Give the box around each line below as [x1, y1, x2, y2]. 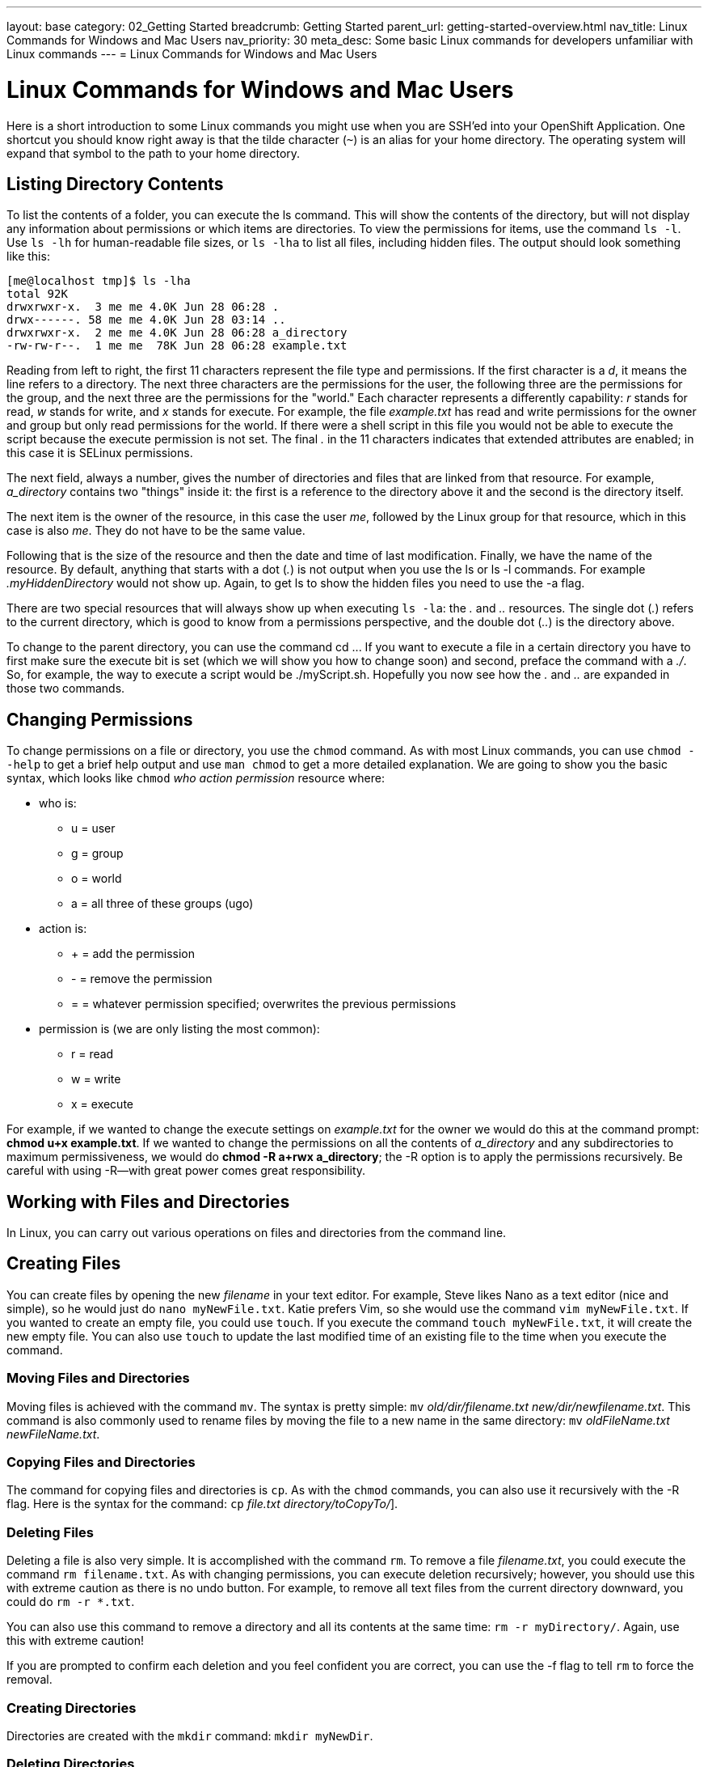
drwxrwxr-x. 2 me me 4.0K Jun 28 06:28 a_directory [6, 326, 348, 340]
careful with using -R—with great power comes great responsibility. [6, 1163, 366, 1178]
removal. [6, 1672, 53, 1687]
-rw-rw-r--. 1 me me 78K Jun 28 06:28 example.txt [6, 339, 348, 353]
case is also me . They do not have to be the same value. [6, 523, 306, 538]
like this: [6, 249, 50, 264]
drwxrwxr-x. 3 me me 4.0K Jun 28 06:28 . [6, 300, 280, 314]
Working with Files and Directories [6, 1191, 290, 1212]
